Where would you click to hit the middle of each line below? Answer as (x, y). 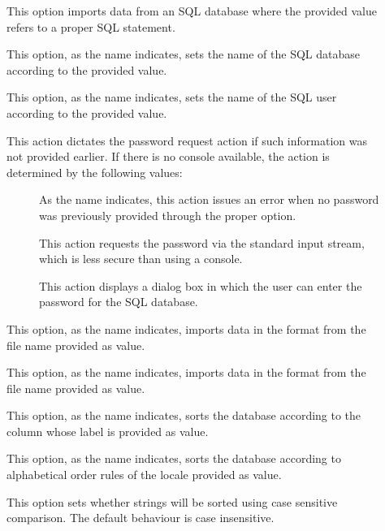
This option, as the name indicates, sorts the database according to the (184, 415)
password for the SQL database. (119, 302)
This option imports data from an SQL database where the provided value (192, 11)
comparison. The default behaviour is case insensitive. (141, 518)
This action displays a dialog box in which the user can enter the (201, 285)
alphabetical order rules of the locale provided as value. (144, 475)
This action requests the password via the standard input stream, (202, 242)
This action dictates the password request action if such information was (187, 140)
